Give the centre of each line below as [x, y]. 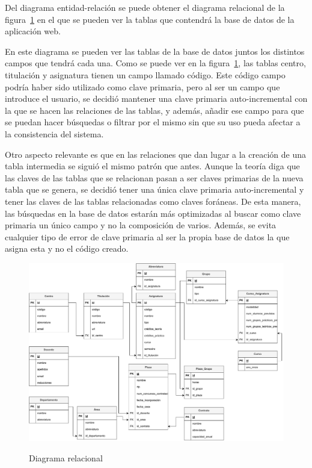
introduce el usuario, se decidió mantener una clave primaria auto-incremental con [156, 98]
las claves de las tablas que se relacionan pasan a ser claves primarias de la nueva [154, 177]
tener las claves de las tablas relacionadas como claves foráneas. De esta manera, [153, 201]
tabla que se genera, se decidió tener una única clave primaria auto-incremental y [154, 189]
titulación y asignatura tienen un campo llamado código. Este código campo [145, 74]
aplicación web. [33, 31]
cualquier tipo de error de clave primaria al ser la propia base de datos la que [147, 236]
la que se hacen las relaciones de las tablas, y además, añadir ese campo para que [154, 110]
